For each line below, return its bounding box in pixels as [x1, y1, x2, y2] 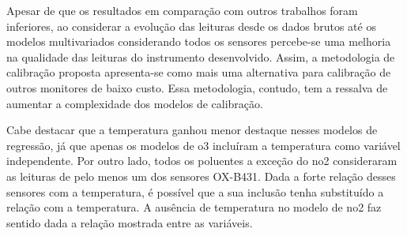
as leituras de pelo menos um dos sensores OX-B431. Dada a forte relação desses [6, 167, 396, 184]
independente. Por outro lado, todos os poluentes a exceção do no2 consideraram [6, 152, 398, 169]
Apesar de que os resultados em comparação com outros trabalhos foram [6, 2, 358, 18]
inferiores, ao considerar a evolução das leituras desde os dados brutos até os [6, 17, 376, 34]
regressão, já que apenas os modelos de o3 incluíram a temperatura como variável [6, 137, 401, 153]
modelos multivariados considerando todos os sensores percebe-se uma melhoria [6, 33, 391, 50]
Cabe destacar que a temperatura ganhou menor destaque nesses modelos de [6, 122, 378, 138]
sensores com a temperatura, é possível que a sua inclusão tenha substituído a [6, 183, 384, 200]
